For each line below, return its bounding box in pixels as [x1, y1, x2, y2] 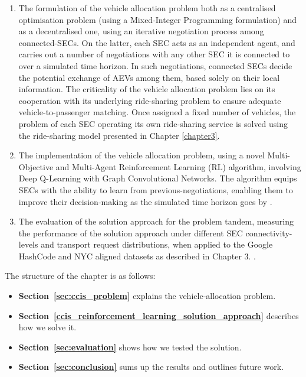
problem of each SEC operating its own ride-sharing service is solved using [18, 117, 288, 129]
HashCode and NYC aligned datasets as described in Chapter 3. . [18, 249, 256, 262]
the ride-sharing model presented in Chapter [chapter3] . [18, 129, 220, 141]
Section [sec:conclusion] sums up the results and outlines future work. [18, 360, 284, 373]
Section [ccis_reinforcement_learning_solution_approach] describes [18, 309, 299, 321]
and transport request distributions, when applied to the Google [41, 238, 273, 251]
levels [18, 238, 38, 251]
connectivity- [245, 226, 292, 239]
